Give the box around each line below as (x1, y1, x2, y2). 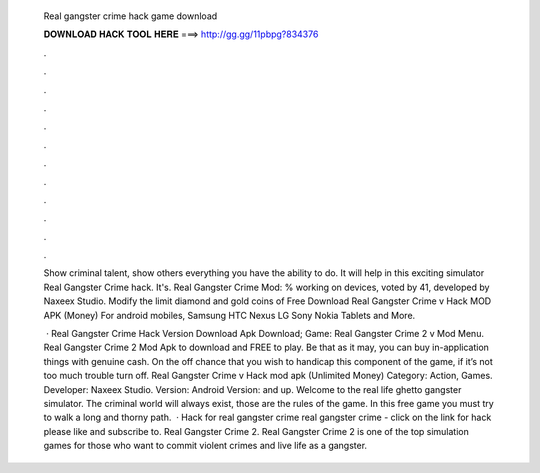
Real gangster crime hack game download (43, 10, 218, 22)
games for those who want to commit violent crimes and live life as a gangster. (43, 440, 368, 452)
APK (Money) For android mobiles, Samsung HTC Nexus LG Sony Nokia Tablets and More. (43, 309, 416, 321)
